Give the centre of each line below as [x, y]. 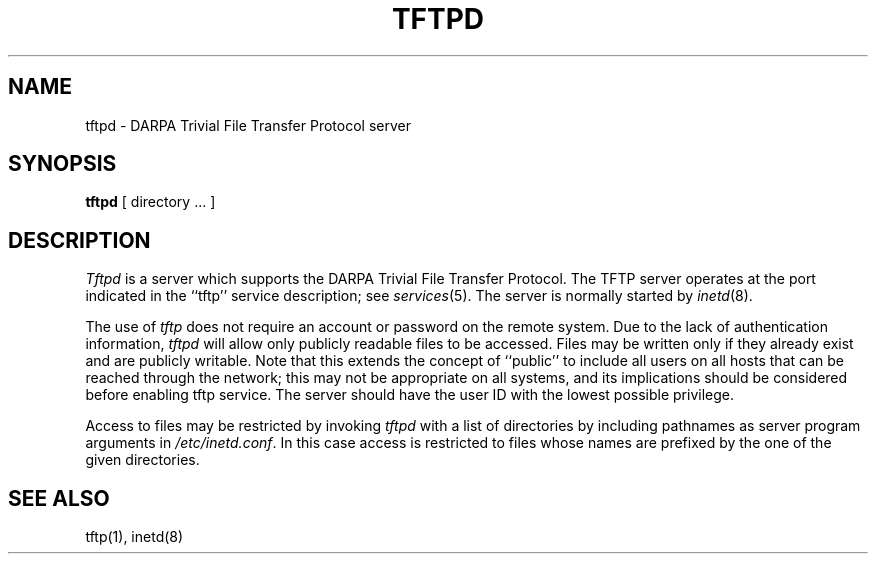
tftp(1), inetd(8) [134, 537]
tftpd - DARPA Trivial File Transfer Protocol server [248, 125]
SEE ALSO [59, 498]
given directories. [142, 460]
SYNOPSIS [62, 164]
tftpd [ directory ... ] [150, 202]
